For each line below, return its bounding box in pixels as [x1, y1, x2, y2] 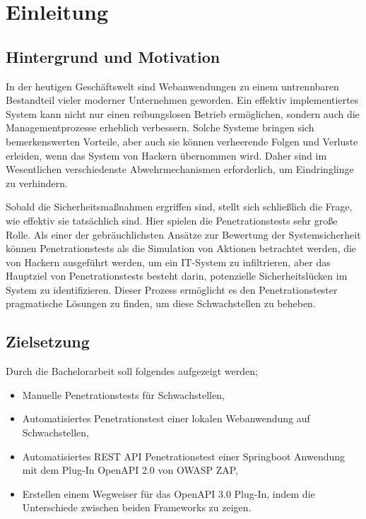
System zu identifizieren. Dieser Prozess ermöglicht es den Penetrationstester [6, 282, 338, 297]
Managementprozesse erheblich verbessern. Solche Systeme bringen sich [6, 120, 314, 135]
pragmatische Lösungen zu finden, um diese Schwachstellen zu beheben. [6, 296, 316, 311]
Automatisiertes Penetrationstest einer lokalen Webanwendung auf [22, 411, 310, 426]
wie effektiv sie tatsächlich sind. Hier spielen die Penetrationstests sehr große [6, 213, 338, 227]
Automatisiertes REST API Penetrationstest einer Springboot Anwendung [22, 448, 346, 463]
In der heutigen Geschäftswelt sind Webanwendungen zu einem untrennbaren [6, 78, 339, 93]
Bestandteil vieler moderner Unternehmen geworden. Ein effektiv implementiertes [6, 93, 359, 107]
